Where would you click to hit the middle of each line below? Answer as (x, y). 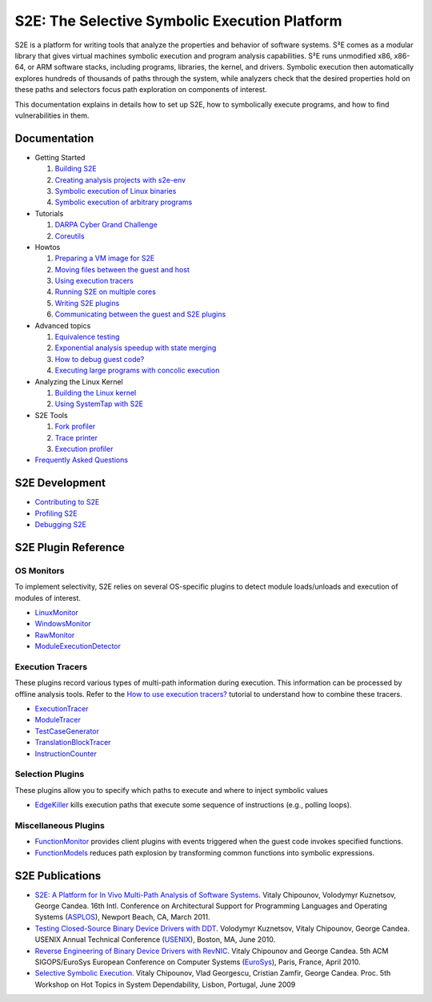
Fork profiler (75, 427)
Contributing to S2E (67, 502)
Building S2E (76, 169)
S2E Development (60, 483)
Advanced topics (63, 325)
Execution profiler (84, 449)
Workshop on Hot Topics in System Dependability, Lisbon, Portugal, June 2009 (165, 984)
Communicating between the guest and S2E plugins (140, 314)
